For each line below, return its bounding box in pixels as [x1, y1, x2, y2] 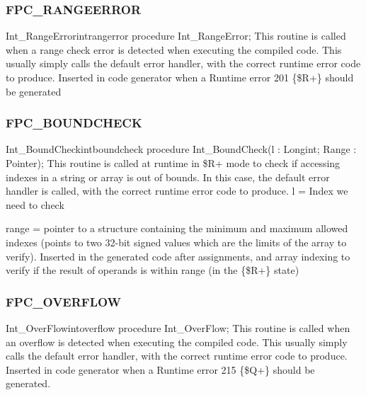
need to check [6, 197, 64, 212]
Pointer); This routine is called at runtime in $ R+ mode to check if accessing [6, 156, 341, 170]
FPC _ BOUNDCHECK [6, 114, 142, 132]
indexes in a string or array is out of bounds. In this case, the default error [6, 169, 330, 184]
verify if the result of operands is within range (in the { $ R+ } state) [6, 263, 299, 277]
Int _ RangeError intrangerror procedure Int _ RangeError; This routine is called [6, 28, 346, 43]
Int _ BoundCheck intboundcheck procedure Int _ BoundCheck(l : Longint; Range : [6, 142, 357, 156]
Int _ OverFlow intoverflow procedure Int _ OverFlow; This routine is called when [6, 320, 350, 335]
